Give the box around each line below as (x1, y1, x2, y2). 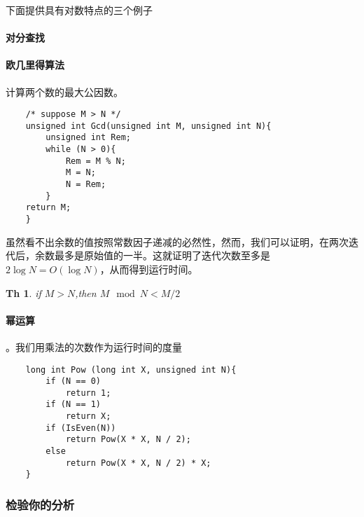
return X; (65, 411, 111, 422)
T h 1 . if (6, 285, 41, 300)
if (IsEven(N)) (45, 422, 116, 433)
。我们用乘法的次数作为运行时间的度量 (6, 339, 182, 354)
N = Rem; (65, 179, 106, 190)
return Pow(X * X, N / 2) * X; (65, 457, 211, 468)
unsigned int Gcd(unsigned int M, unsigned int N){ (25, 120, 272, 131)
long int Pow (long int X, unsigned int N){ (25, 364, 237, 375)
